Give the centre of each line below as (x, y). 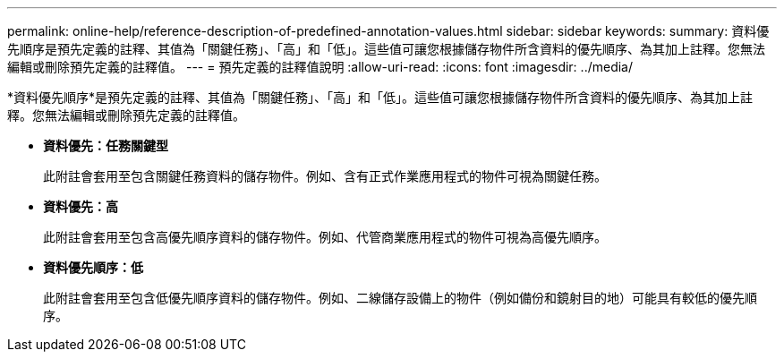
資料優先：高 (81, 206)
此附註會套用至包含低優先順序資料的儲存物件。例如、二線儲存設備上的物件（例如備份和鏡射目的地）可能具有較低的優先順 (400, 298)
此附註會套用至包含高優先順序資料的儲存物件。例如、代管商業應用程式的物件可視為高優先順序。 (325, 237)
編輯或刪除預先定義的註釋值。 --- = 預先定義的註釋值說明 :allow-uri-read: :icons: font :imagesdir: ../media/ (320, 67)
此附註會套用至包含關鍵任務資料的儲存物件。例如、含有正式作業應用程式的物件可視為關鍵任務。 (325, 176)
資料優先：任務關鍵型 (106, 145)
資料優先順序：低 (93, 267)
